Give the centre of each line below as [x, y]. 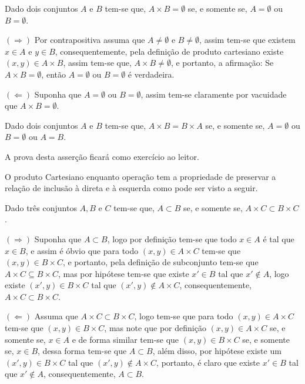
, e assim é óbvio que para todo [82, 250]
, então [53, 74]
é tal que [279, 238]
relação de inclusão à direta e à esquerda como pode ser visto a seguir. [131, 188]
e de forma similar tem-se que [125, 339]
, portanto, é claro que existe [208, 362]
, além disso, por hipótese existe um [217, 351]
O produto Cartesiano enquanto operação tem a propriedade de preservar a [140, 176]
